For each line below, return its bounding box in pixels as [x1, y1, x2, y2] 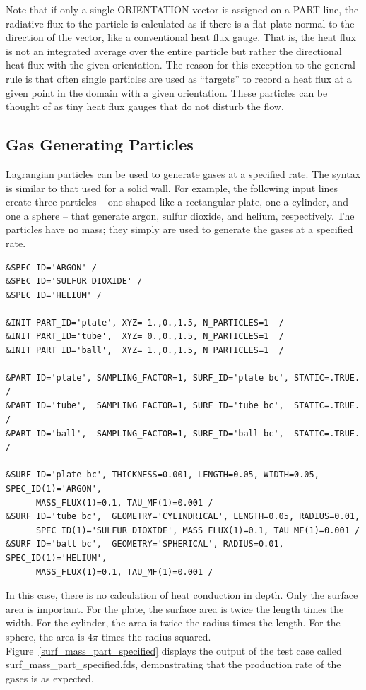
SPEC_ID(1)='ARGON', [6, 484, 102, 494]
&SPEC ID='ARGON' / [6, 262, 97, 273]
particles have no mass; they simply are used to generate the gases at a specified [6, 222, 353, 237]
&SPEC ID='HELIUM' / [6, 290, 102, 300]
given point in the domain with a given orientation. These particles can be [6, 85, 328, 100]
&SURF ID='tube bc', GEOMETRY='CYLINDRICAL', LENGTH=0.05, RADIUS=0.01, [6, 511, 360, 522]
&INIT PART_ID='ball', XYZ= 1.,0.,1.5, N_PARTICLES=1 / [6, 345, 284, 356]
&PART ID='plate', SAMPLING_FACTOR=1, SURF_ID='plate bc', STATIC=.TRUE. [6, 373, 360, 383]
